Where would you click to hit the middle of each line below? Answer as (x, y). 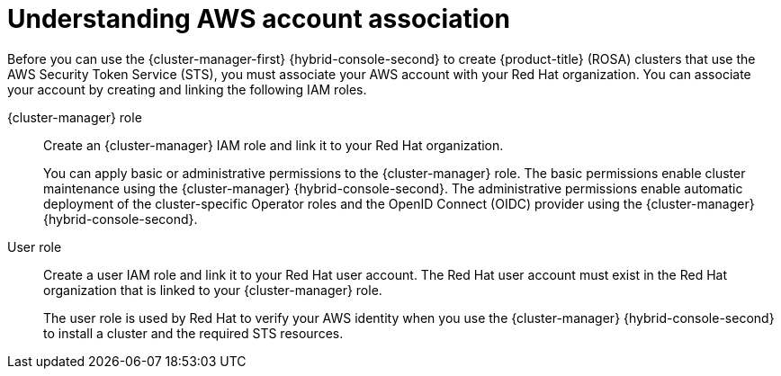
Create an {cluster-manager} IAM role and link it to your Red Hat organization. (274, 145)
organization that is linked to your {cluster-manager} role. (213, 290)
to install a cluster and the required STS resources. (193, 333)
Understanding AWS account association (259, 19)
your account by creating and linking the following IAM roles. (187, 89)
